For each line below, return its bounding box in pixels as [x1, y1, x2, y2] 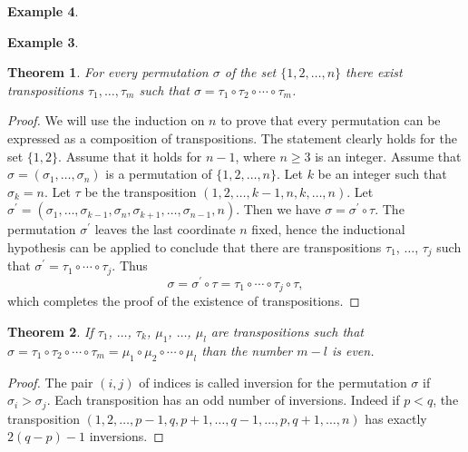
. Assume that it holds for [58, 146, 202, 165]
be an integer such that [317, 164, 447, 183]
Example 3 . [7, 32, 79, 51]
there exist [346, 63, 403, 82]
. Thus [112, 256, 148, 275]
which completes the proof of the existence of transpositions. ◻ [7, 291, 360, 310]
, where [235, 146, 276, 165]
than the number [201, 340, 293, 359]
